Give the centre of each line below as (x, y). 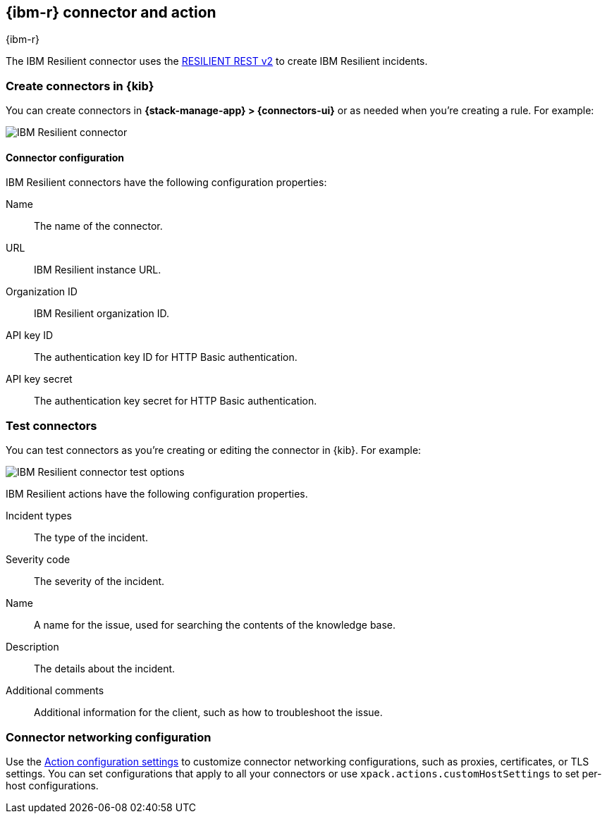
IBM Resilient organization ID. (102, 314)
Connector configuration (65, 157)
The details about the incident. (105, 669)
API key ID (30, 335)
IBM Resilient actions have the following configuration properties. (157, 494)
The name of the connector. (98, 226)
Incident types (39, 516)
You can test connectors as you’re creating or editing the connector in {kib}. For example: (214, 450)
